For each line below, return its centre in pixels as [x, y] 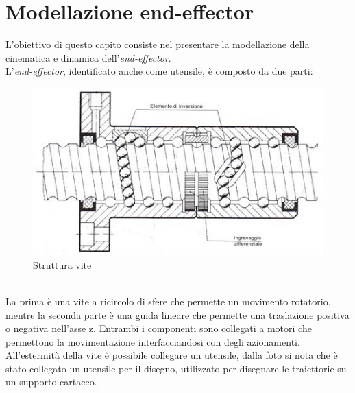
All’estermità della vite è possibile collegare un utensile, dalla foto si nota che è [172, 355]
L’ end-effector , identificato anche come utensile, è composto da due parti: [159, 71]
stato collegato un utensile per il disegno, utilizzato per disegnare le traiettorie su [176, 368]
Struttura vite [62, 264]
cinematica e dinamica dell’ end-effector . [88, 57]
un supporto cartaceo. [51, 382]
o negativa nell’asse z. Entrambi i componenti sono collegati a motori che [159, 328]
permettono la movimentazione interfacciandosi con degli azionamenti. [153, 341]
